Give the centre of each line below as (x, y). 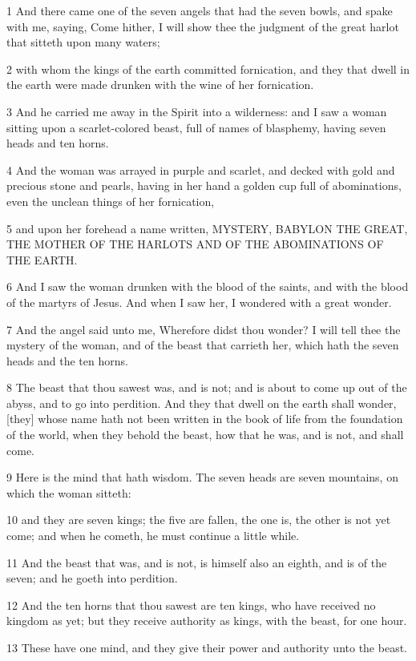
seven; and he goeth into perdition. (92, 578)
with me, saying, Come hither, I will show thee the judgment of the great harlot (203, 26)
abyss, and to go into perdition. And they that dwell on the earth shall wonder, (202, 403)
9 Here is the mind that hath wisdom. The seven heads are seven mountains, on (202, 477)
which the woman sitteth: (69, 492)
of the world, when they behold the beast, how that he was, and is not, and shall (205, 435)
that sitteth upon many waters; (83, 42)
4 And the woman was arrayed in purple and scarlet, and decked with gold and (201, 169)
